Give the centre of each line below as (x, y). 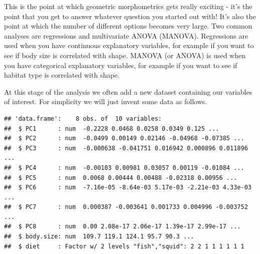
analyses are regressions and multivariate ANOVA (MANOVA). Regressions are (126, 35)
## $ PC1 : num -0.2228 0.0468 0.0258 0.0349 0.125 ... (112, 129)
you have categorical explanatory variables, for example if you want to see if (121, 65)
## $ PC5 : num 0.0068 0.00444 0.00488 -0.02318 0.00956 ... (121, 178)
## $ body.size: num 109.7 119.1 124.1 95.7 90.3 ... (99, 237)
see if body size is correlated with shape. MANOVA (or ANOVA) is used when (125, 55)
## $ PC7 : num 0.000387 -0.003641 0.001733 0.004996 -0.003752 (126, 207)
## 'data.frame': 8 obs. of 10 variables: (83, 118)
